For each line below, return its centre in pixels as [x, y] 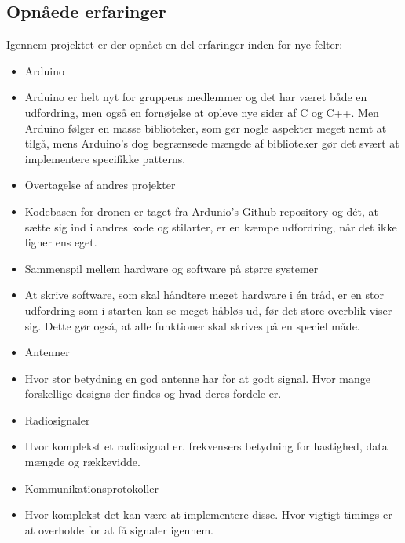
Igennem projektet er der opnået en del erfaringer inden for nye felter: [175, 44]
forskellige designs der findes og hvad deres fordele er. [153, 394]
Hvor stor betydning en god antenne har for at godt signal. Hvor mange [198, 378]
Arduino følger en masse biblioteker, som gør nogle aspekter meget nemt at [206, 128]
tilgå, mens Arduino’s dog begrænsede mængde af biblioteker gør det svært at [212, 143]
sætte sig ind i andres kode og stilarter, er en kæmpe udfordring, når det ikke [211, 226]
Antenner [47, 352]
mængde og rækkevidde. [82, 462]
